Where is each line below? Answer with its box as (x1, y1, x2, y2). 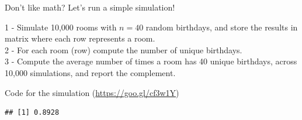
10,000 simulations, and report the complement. (5, 66, 176, 78)
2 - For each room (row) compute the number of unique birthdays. (5, 43, 242, 56)
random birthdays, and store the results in (145, 20, 298, 33)
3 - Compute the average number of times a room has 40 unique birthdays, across (5, 55, 297, 67)
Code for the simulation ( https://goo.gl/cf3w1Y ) (5, 86, 179, 98)
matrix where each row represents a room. (5, 32, 155, 44)
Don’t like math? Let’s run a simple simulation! (5, 1, 175, 13)
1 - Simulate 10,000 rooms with (5, 20, 117, 33)
